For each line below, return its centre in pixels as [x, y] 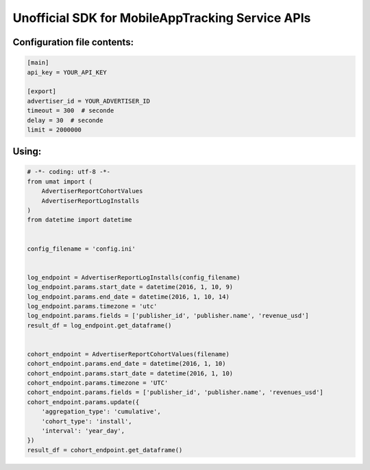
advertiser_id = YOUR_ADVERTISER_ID [89, 101]
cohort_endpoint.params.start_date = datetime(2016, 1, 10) [130, 373]
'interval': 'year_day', [83, 431]
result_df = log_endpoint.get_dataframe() [99, 325]
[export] [42, 91]
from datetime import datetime [80, 220]
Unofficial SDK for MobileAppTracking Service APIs [162, 18]
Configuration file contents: [73, 42]
